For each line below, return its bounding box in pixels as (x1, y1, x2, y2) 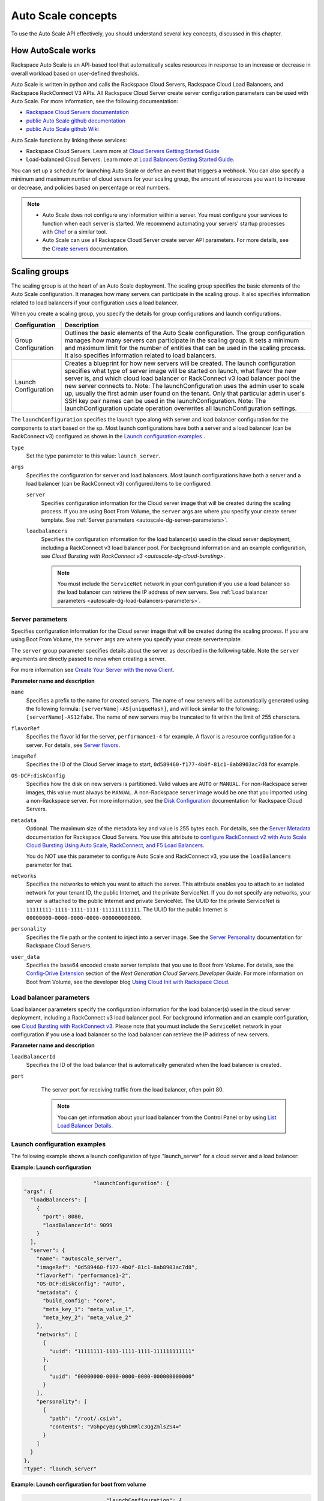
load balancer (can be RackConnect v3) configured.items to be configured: (26, 480, 212, 488)
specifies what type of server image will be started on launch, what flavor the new (64, 367, 297, 375)
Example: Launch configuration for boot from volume (11, 1481, 146, 1488)
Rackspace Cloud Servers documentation (26, 109, 129, 116)
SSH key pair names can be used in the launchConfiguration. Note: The (64, 397, 266, 405)
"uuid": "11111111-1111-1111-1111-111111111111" (49, 1348, 195, 1355)
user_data (11, 953, 40, 960)
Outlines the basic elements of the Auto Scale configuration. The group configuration (64, 329, 305, 337)
